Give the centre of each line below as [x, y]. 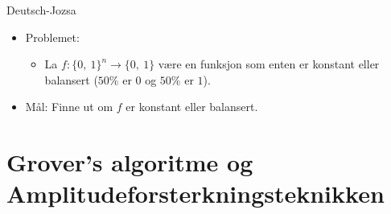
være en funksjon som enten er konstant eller [269, 64]
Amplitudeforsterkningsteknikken [195, 193]
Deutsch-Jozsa [41, 10]
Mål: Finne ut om [69, 107]
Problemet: [52, 37]
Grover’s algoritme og [130, 162]
